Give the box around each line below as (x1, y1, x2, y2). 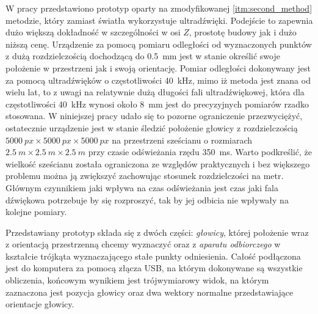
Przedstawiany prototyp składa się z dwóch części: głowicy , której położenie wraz (5, 225, 309, 238)
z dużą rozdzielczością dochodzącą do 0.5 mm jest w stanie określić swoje (5, 49, 280, 62)
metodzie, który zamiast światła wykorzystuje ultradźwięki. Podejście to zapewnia (5, 13, 313, 26)
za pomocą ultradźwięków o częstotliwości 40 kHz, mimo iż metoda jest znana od (5, 73, 311, 86)
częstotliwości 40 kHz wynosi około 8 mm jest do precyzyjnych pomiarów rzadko (5, 97, 309, 110)
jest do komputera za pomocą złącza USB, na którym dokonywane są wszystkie (5, 261, 303, 274)
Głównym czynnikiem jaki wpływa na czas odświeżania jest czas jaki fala (5, 181, 278, 194)
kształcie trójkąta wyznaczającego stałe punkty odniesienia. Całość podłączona (5, 249, 301, 262)
